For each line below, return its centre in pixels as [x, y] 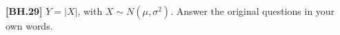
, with [90, 11]
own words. [29, 26]
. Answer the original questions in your [253, 11]
